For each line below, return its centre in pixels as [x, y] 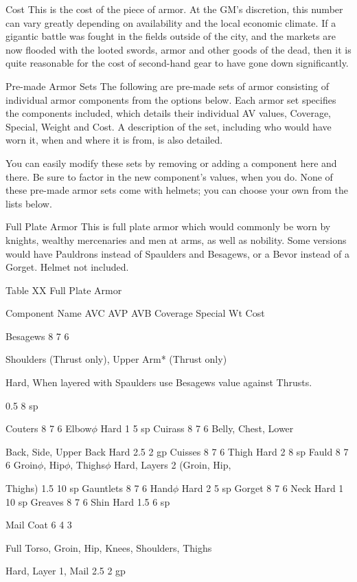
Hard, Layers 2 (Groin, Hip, [172, 465]
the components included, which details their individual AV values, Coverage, [168, 113]
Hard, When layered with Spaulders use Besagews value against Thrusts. [159, 382]
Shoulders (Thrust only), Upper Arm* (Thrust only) [116, 359]
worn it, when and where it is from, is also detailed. [114, 140]
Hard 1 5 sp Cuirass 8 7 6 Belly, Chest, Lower [197, 428]
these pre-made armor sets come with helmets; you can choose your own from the [177, 190]
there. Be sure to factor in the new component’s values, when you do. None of [169, 176]
